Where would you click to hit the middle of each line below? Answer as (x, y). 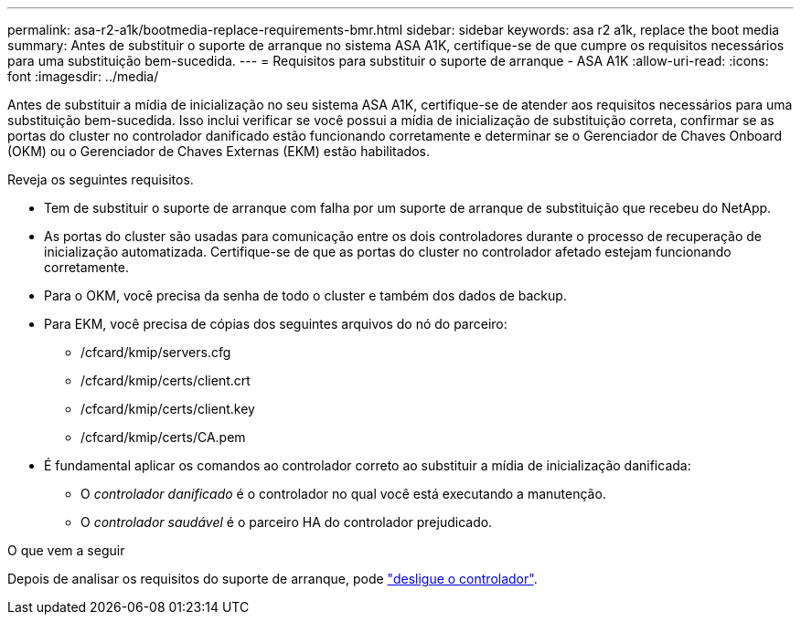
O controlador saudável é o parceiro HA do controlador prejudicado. (287, 522)
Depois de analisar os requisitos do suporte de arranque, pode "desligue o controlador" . (272, 579)
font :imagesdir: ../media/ (83, 76)
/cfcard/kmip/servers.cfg (156, 352)
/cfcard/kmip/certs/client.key (168, 409)
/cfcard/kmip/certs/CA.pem (163, 437)
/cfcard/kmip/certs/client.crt (166, 380)
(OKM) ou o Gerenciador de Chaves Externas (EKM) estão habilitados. (219, 151)
